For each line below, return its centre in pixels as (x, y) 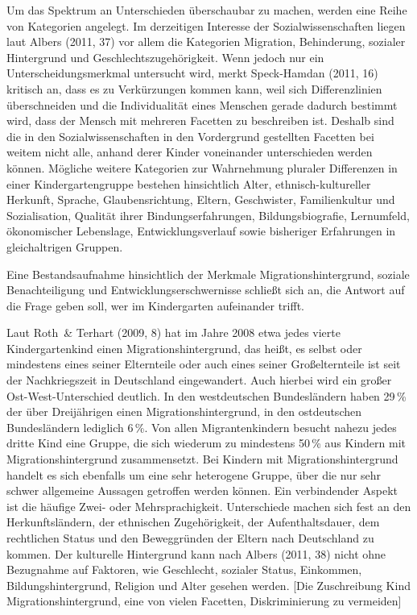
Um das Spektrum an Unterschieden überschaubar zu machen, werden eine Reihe (207, 10)
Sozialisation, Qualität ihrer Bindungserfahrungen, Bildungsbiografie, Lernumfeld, (208, 215)
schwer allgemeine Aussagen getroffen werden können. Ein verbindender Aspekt (202, 490)
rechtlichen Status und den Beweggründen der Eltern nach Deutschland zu (190, 538)
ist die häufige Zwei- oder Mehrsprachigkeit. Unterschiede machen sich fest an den (209, 506)
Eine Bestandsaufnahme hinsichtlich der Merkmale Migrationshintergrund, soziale (208, 274)
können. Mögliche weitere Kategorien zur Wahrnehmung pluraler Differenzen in (202, 167)
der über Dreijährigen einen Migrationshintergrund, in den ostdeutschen (184, 411)
